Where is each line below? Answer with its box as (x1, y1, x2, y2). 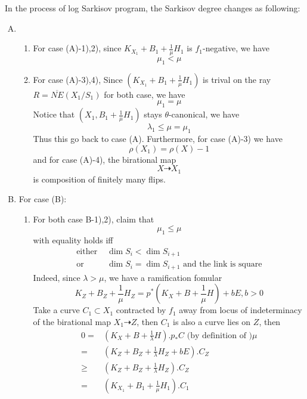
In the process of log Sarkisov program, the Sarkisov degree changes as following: (5, 2, 300, 14)
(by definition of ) (187, 331, 253, 340)
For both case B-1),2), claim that (33, 212, 154, 225)
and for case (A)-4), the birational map (33, 153, 176, 165)
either (76, 247, 98, 256)
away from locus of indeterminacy (179, 304, 302, 316)
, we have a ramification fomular (104, 271, 222, 283)
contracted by (116, 304, 166, 316)
